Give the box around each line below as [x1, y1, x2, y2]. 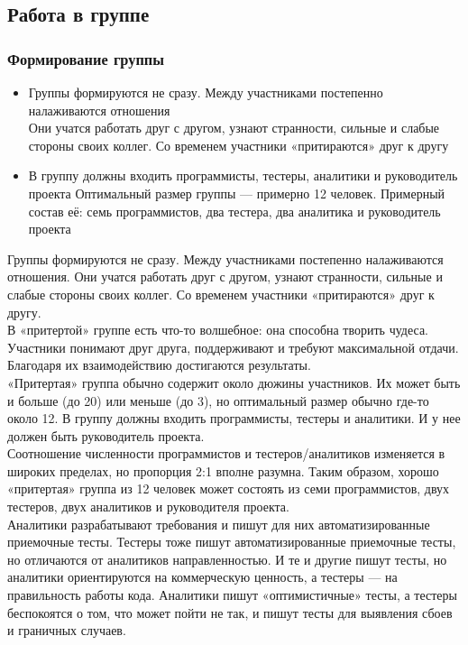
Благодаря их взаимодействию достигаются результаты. [7, 355, 311, 374]
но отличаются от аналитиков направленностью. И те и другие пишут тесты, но [7, 549, 447, 568]
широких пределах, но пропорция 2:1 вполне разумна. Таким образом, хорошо [7, 461, 439, 480]
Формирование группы [7, 47, 165, 69]
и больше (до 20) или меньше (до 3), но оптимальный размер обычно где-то [7, 391, 429, 410]
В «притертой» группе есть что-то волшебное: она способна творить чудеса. [7, 320, 428, 339]
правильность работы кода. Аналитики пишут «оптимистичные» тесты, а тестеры [7, 585, 457, 604]
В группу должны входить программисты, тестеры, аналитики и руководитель [28, 166, 458, 185]
